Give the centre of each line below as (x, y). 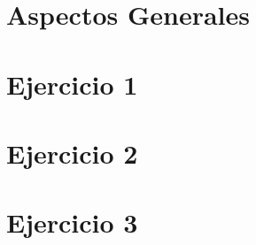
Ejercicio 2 (72, 153)
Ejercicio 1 (72, 84)
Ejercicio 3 (72, 222)
